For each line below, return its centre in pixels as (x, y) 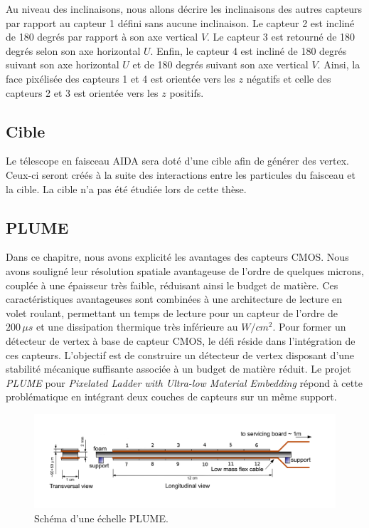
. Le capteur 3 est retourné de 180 (281, 37)
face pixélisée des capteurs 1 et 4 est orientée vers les (121, 78)
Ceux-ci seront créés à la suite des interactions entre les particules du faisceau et (181, 174)
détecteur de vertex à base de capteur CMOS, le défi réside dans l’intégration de (181, 340)
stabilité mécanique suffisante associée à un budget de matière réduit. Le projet (178, 369)
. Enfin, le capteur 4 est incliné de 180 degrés (248, 50)
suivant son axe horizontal (63, 64)
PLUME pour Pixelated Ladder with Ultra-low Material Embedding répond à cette (184, 382)
